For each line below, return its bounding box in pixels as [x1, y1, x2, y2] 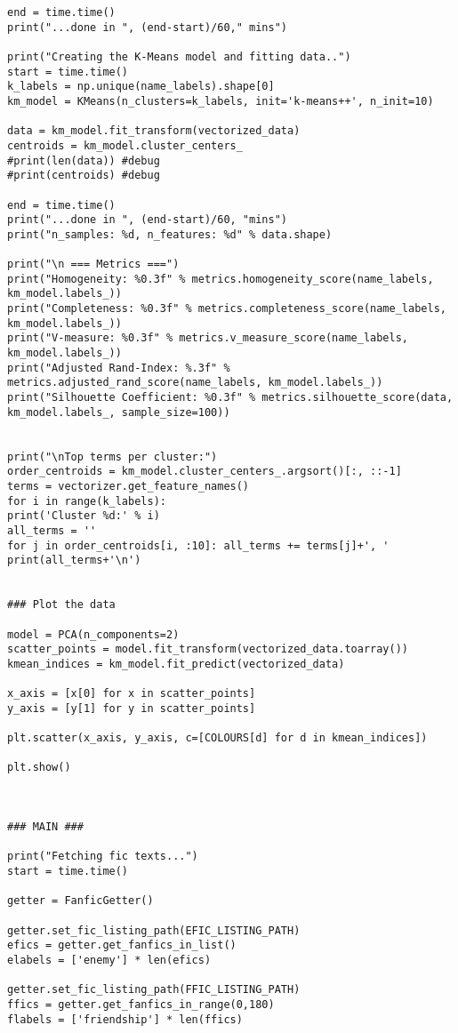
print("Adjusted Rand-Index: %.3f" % [7, 361, 230, 374]
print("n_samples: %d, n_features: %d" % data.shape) [7, 228, 333, 241]
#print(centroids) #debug [7, 169, 160, 182]
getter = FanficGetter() [7, 894, 154, 908]
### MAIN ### [7, 821, 84, 834]
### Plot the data [7, 598, 116, 612]
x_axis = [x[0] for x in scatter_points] [7, 687, 256, 701]
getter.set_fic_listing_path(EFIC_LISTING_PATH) [7, 924, 301, 937]
